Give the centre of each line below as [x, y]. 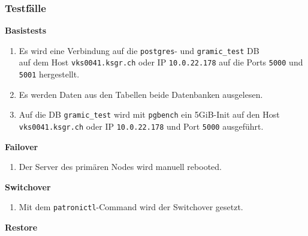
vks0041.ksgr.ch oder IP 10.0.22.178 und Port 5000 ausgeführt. [141, 126]
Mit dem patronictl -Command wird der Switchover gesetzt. [131, 207]
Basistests [26, 30]
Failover [22, 146]
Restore [21, 227]
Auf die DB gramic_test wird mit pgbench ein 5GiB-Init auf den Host [149, 114]
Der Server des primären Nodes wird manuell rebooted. [120, 167]
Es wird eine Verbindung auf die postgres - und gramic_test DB [139, 50]
